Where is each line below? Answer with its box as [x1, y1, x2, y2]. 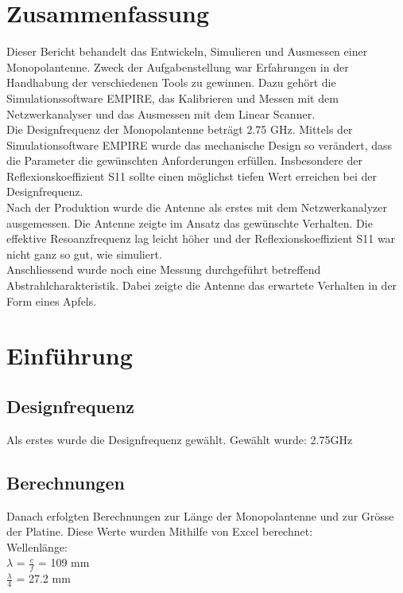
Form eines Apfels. [6, 292, 97, 309]
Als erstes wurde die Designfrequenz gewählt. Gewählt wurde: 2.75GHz [6, 431, 353, 447]
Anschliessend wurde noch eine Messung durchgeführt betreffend [6, 261, 321, 278]
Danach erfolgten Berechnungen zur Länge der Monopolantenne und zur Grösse [6, 507, 394, 524]
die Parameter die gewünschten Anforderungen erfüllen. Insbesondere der [6, 152, 362, 169]
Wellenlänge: [6, 538, 68, 555]
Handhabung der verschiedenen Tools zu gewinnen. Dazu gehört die [6, 74, 336, 91]
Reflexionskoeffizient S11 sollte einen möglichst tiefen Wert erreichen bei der [6, 167, 378, 184]
